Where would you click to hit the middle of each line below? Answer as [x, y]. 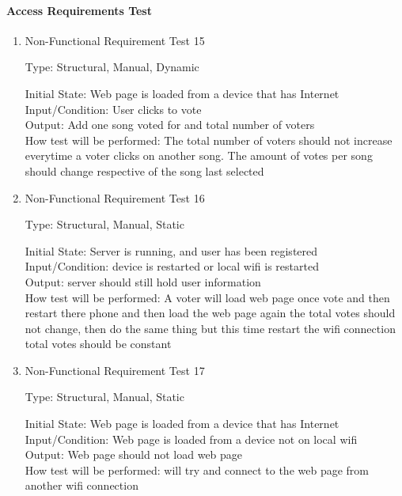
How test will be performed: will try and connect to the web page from [197, 469]
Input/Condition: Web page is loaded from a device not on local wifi [191, 439]
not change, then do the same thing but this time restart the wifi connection [210, 328]
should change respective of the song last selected [144, 170]
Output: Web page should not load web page [134, 454]
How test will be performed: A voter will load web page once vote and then [207, 297]
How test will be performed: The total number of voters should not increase [209, 140]
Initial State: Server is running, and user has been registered [171, 250]
